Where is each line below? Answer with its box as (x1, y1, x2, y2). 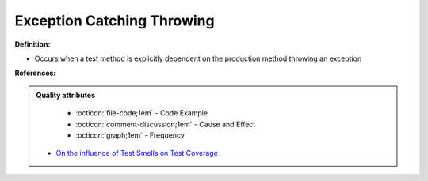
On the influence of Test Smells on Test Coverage (55, 149, 218, 158)
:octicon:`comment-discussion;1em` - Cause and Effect (75, 119, 256, 129)
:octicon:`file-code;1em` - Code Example (75, 108, 208, 118)
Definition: (14, 40, 51, 49)
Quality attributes (36, 90, 95, 100)
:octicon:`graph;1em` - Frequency (75, 130, 185, 140)
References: (14, 68, 56, 78)
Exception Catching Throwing (14, 12, 215, 29)
